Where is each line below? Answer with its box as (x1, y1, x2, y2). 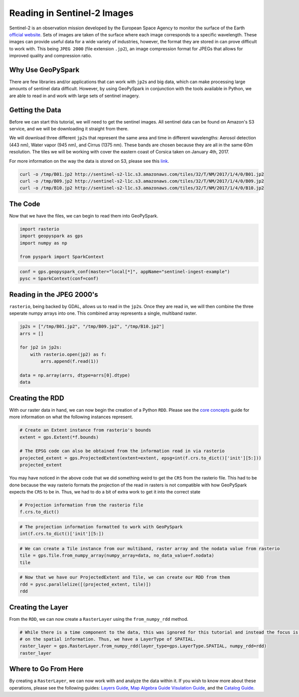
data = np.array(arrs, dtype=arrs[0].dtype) (19, 372, 131, 378)
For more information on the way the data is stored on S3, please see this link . (9, 158, 169, 164)
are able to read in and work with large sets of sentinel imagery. (9, 93, 140, 99)
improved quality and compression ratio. (9, 53, 92, 59)
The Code (9, 200, 40, 208)
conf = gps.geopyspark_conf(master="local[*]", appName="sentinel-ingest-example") (19, 269, 230, 275)
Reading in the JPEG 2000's (9, 290, 98, 299)
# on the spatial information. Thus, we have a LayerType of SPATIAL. (19, 636, 196, 642)
